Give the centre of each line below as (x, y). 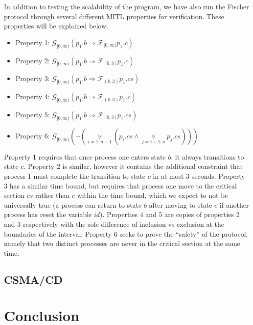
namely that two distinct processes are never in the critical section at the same (122, 243)
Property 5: (33, 114)
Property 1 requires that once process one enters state (85, 156)
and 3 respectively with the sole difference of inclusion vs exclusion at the (114, 224)
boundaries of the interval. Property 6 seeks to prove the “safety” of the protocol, (126, 233)
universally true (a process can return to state (73, 204)
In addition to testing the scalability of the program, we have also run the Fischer (126, 6)
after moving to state (181, 204)
